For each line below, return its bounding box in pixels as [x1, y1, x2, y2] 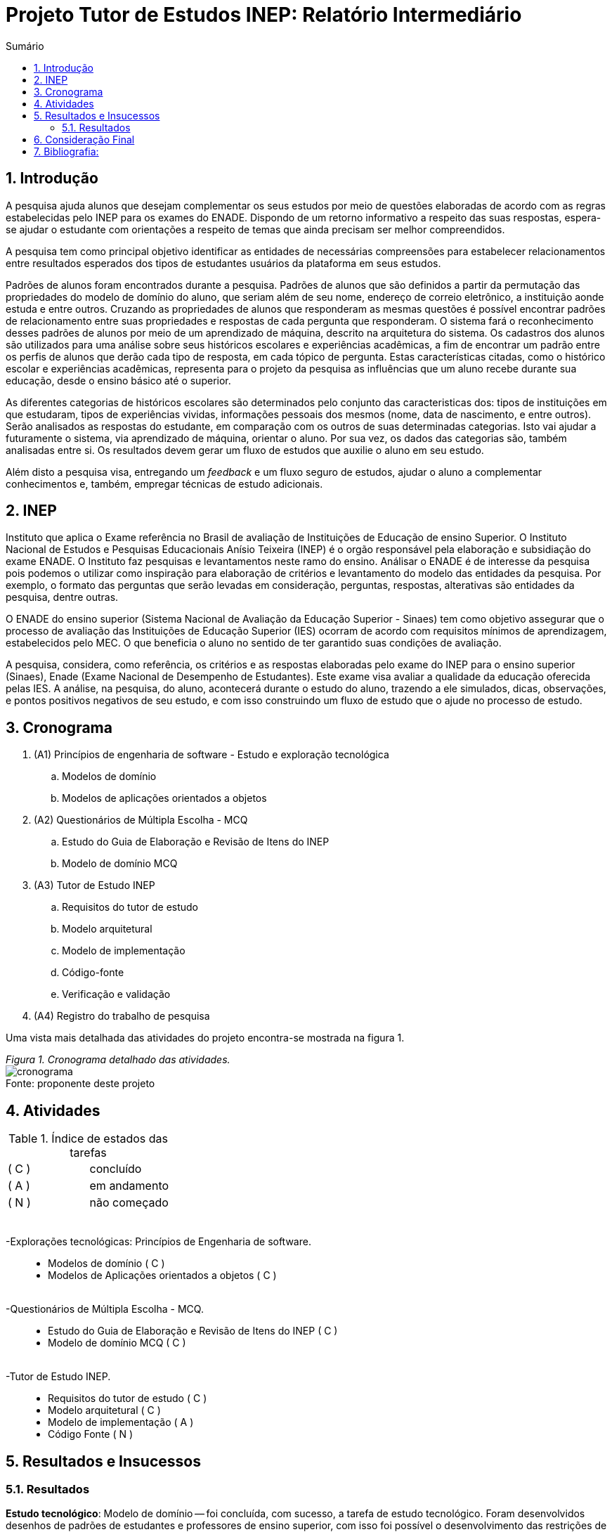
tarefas [70, 1145, 107, 1160]
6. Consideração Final [34, 133, 135, 145]
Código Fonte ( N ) [48, 1428, 134, 1441]
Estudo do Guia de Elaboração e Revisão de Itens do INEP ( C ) [48, 1325, 338, 1337]
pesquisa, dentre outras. [6, 591, 119, 604]
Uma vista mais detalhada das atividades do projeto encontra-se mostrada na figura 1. [6, 1032, 405, 1044]
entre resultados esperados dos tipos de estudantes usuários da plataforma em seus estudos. [6, 257, 441, 269]
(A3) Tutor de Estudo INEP [34, 879, 155, 892]
